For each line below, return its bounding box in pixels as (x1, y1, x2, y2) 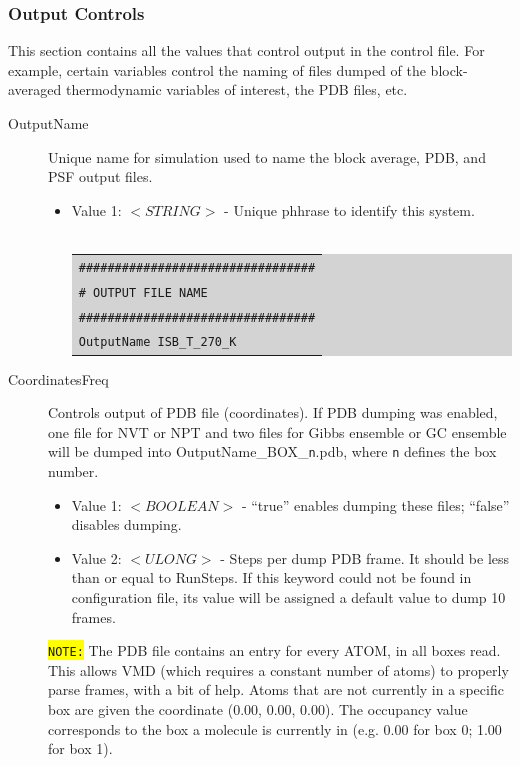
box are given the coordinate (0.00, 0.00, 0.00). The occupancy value (48, 699, 468, 720)
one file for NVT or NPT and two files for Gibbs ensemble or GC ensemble (48, 421, 507, 442)
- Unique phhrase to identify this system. (224, 199, 475, 220)
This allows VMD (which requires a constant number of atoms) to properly (48, 659, 509, 680)
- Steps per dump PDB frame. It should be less (220, 547, 510, 568)
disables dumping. (71, 514, 182, 535)
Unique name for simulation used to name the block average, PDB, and (48, 146, 486, 167)
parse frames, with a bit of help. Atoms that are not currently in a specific (48, 679, 504, 700)
